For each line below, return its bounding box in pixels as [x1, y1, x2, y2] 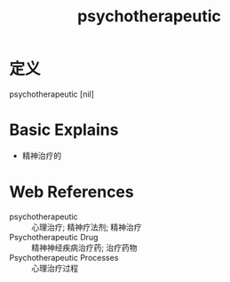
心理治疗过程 [31, 262, 78, 273]
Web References [9, 182, 135, 202]
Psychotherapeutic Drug [9, 231, 99, 242]
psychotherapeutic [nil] [9, 89, 95, 99]
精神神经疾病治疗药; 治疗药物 [31, 242, 138, 253]
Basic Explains [9, 120, 119, 140]
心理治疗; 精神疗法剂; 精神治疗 [31, 222, 142, 232]
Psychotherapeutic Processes [9, 252, 119, 262]
